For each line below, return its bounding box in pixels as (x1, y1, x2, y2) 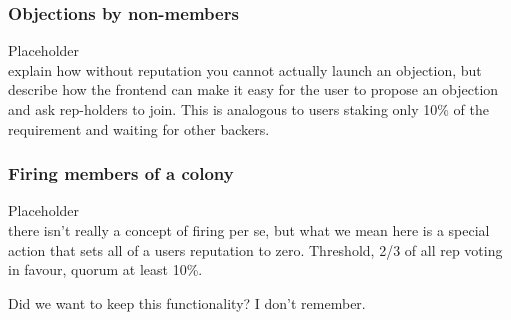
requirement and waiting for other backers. (8, 118, 270, 139)
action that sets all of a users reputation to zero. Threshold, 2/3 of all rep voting (8, 239, 503, 260)
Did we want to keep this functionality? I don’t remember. (8, 292, 366, 313)
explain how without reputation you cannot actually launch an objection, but (8, 59, 482, 80)
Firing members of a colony (8, 161, 234, 186)
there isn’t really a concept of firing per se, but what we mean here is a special (8, 220, 490, 240)
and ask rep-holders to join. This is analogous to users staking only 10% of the (8, 99, 490, 119)
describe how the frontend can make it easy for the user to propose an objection (8, 79, 499, 100)
